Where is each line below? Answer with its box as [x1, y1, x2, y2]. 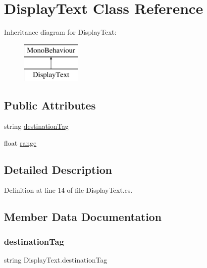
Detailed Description [4, 161, 112, 177]
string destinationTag [4, 121, 69, 131]
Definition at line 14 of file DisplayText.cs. [4, 185, 133, 195]
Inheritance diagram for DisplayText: [4, 27, 117, 37]
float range [4, 137, 37, 148]
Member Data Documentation [4, 209, 162, 224]
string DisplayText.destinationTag [4, 255, 107, 265]
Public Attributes [4, 98, 96, 113]
